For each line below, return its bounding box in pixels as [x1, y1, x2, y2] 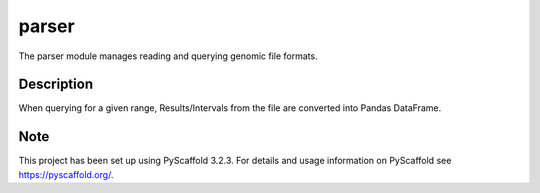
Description [18, 76, 94, 93]
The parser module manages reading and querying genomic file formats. [18, 50, 319, 62]
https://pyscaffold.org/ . [18, 168, 114, 180]
